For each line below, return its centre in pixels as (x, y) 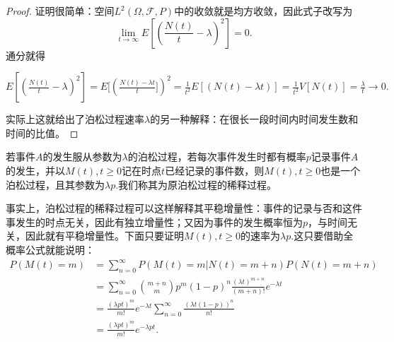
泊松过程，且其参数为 (55, 184)
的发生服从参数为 (82, 157)
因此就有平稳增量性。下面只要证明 (104, 236)
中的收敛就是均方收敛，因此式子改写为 (263, 11)
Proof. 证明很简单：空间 (60, 11)
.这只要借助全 (322, 236)
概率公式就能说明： (50, 249)
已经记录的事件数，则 (215, 170)
